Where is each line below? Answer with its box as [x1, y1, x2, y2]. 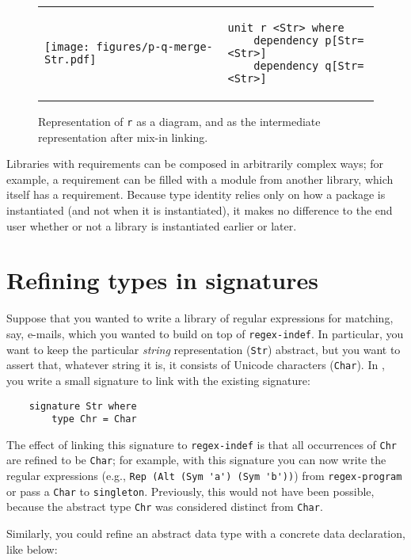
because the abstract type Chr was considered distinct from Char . [6, 498, 323, 515]
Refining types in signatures [6, 264, 318, 296]
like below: [6, 540, 58, 557]
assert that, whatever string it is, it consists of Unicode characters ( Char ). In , [6, 356, 385, 373]
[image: [44, 40, 90, 53]
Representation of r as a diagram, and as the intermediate [38, 113, 321, 129]
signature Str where [29, 400, 137, 412]
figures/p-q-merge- [96, 40, 213, 53]
